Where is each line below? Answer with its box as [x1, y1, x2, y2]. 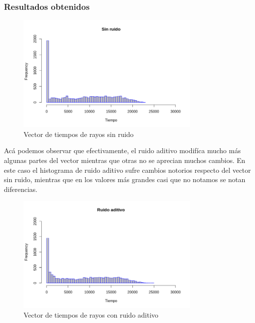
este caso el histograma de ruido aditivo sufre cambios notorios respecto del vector [4, 164, 251, 175]
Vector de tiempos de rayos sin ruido [24, 129, 134, 139]
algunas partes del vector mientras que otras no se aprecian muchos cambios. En [4, 155, 246, 165]
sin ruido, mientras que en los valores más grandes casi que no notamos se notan [4, 174, 246, 185]
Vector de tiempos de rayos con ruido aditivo [24, 309, 158, 320]
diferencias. [4, 184, 38, 194]
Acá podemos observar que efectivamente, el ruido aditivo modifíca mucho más [4, 145, 241, 156]
